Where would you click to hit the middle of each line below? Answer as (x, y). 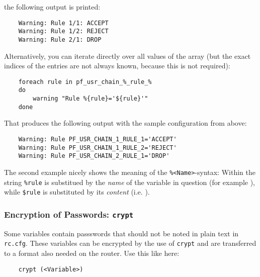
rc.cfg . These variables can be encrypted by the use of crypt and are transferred (130, 243)
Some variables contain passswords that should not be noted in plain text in (121, 233)
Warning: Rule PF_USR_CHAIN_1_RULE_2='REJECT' (98, 148)
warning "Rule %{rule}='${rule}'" (91, 99)
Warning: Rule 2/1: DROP (60, 39)
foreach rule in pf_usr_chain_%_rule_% (85, 82)
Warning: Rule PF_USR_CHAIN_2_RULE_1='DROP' (94, 156)
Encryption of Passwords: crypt (69, 214)
